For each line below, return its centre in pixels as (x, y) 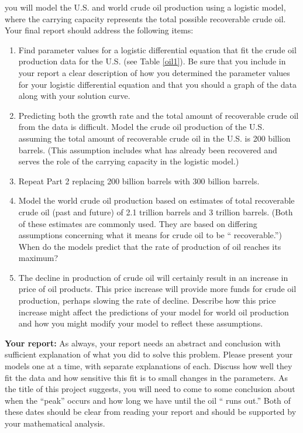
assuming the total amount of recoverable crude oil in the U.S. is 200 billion (154, 138)
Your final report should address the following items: (99, 30)
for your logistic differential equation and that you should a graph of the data (157, 84)
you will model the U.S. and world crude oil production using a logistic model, (145, 7)
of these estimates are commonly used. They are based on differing (138, 223)
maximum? (38, 258)
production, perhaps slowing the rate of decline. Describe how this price (147, 300)
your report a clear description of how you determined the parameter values (154, 72)
